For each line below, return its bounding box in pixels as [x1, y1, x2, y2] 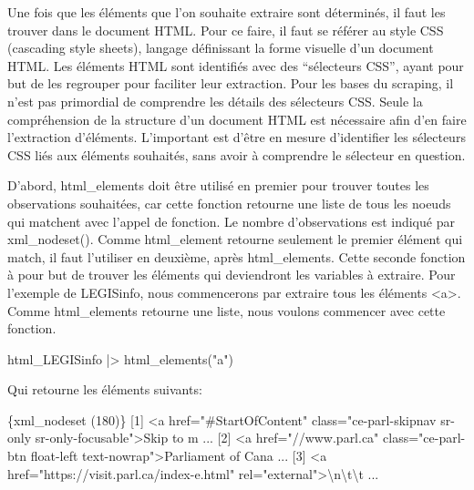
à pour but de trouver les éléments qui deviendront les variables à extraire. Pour [7, 265, 456, 284]
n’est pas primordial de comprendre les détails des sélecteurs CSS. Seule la [7, 91, 423, 110]
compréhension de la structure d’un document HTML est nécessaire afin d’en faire [7, 109, 467, 128]
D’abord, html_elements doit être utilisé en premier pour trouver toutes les [7, 176, 429, 195]
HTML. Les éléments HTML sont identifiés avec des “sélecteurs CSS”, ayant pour [7, 56, 464, 75]
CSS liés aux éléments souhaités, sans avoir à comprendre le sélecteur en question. [7, 145, 466, 164]
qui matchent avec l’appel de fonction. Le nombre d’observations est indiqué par [7, 211, 455, 230]
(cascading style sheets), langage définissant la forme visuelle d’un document [7, 38, 434, 57]
